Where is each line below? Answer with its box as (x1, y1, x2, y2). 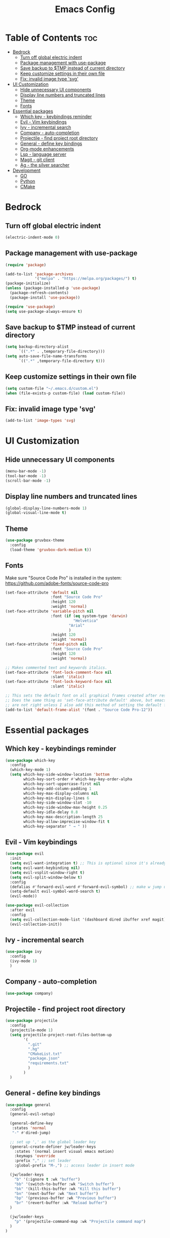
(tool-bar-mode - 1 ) (5, 473, 47, 479)
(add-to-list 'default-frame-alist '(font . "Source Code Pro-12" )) (5, 707, 153, 712)
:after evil (10, 907, 35, 913)
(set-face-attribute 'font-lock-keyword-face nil (5, 679, 112, 684)
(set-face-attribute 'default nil (5, 590, 78, 595)
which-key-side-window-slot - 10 (23, 800, 92, 806)
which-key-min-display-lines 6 (23, 795, 90, 800)
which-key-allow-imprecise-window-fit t (23, 819, 110, 824)
